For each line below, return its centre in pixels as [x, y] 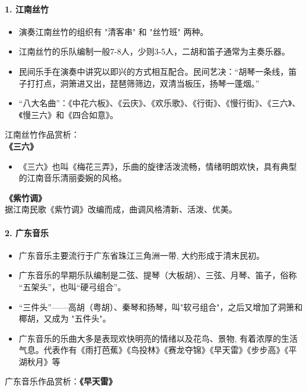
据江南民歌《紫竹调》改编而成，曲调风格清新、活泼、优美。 [121, 209]
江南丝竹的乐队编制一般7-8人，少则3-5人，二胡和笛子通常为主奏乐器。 [154, 51]
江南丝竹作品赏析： [42, 134]
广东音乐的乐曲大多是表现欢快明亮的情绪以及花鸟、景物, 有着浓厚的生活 [158, 338]
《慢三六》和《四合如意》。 [68, 114]
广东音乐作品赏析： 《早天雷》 [61, 381]
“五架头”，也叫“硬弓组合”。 [72, 286]
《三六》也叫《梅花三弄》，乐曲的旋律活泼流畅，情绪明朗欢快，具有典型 [158, 166]
